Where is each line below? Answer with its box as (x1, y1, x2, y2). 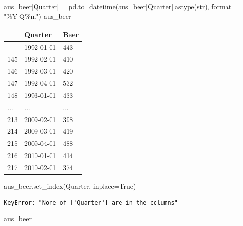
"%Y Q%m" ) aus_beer (4, 11, 71, 21)
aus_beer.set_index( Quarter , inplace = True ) (4, 181, 136, 191)
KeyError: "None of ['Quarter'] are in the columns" (4, 199, 178, 206)
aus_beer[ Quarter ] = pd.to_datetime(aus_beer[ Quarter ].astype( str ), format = (4, 1, 239, 11)
